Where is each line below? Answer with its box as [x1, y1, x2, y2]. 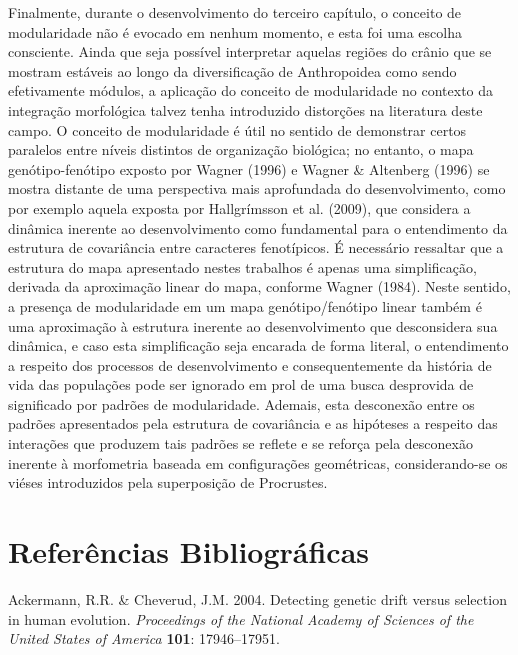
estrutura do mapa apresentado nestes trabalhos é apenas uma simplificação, [8, 256, 477, 277]
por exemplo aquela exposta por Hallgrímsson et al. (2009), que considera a [8, 197, 471, 218]
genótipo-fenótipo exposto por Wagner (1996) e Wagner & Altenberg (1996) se [8, 158, 490, 179]
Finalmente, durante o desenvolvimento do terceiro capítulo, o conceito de [8, 2, 462, 22]
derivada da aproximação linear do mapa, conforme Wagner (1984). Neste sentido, [8, 276, 511, 297]
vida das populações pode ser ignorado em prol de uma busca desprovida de [8, 374, 474, 395]
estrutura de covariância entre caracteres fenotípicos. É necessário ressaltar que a [8, 237, 504, 258]
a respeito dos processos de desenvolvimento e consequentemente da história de [8, 354, 492, 375]
